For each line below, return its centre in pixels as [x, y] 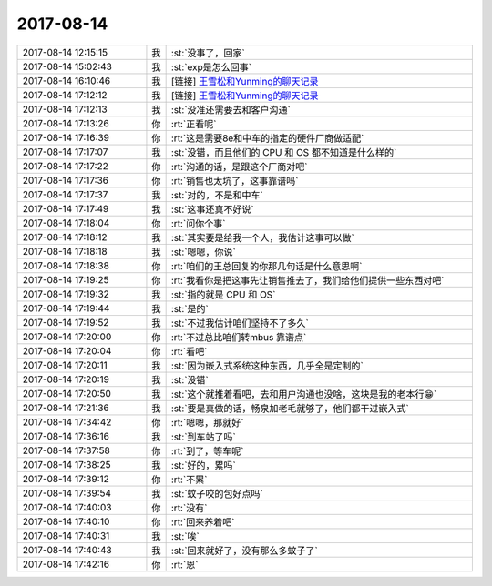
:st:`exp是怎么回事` [211, 66]
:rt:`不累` [189, 480]
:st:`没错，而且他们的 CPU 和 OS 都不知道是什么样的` [284, 152]
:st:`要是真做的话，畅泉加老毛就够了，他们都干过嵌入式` [290, 408]
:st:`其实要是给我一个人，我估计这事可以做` [262, 237]
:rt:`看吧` [189, 351]
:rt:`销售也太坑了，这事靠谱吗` [235, 180]
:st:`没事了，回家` [208, 53]
